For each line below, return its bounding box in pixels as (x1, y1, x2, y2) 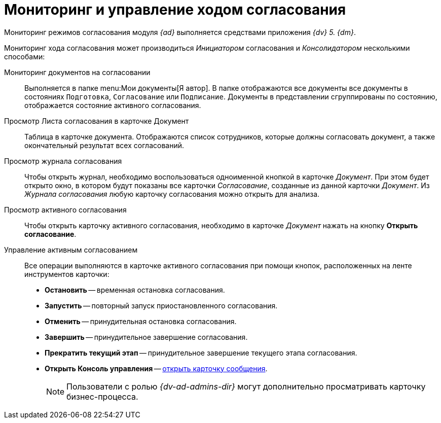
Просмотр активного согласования (4, 205, 127, 214)
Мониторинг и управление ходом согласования (4, 1, 346, 18)
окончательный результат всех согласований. (24, 140, 184, 150)
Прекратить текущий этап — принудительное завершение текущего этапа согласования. (45, 348, 357, 357)
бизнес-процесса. (66, 391, 138, 402)
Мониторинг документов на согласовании (4, 67, 151, 77)
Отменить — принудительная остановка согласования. (45, 316, 237, 326)
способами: (4, 52, 45, 61)
